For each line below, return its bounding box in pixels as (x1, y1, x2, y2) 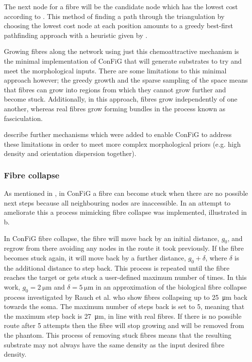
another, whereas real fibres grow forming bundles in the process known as (4, 103, 226, 113)
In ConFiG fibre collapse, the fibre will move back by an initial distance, (4, 233, 219, 243)
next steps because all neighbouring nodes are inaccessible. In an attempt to (4, 197, 231, 207)
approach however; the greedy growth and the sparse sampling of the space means (4, 75, 248, 85)
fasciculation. (4, 113, 43, 123)
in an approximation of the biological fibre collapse (96, 281, 247, 292)
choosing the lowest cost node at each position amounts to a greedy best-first (4, 20, 233, 31)
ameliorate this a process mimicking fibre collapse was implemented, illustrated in (4, 207, 247, 217)
